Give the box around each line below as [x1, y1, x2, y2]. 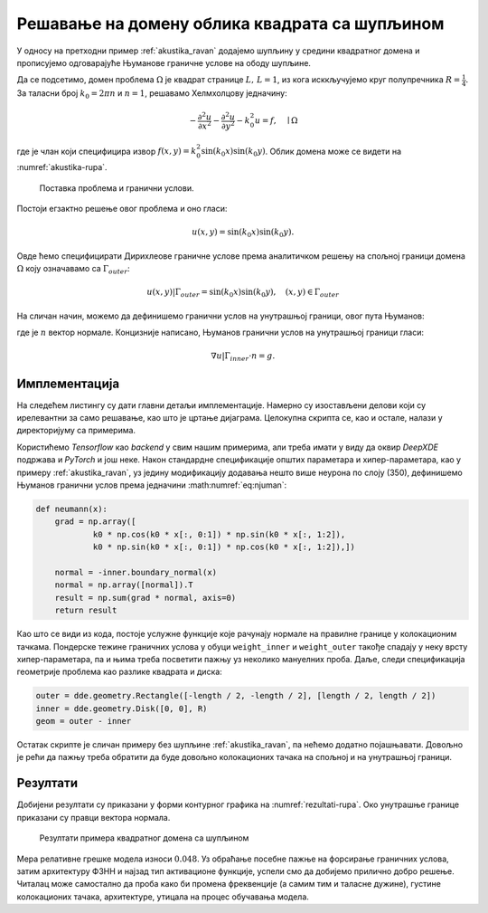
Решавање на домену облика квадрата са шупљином [16, 14, 445, 33]
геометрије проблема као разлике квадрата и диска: [16, 666, 223, 678]
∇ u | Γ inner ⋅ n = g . [211, 351, 276, 364]
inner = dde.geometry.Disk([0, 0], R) [35, 703, 208, 714]
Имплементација [16, 376, 120, 391]
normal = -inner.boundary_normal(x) [54, 566, 217, 577]
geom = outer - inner [35, 716, 132, 727]
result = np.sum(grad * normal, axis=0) [54, 593, 237, 603]
